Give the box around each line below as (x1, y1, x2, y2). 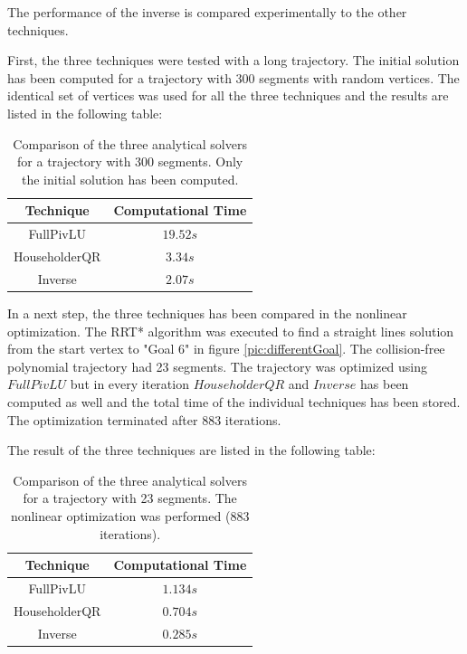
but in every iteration (70, 374, 189, 393)
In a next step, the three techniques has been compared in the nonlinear (7, 303, 407, 322)
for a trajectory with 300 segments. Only (17, 152, 243, 171)
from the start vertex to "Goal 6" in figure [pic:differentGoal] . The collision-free (7, 339, 445, 358)
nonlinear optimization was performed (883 (10, 506, 250, 525)
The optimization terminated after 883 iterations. (7, 410, 281, 429)
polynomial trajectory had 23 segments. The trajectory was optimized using (7, 356, 428, 375)
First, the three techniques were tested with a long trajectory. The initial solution (7, 51, 460, 70)
